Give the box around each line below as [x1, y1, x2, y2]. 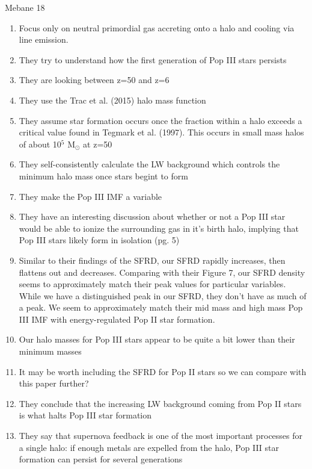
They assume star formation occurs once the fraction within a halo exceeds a [19, 114, 302, 126]
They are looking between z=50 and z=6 [19, 73, 170, 86]
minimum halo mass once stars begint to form [19, 169, 188, 182]
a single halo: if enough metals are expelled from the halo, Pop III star [19, 441, 280, 453]
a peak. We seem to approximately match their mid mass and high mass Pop [19, 301, 303, 314]
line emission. [19, 33, 69, 46]
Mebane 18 [5, 1, 45, 13]
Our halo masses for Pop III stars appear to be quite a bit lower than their [19, 333, 295, 346]
